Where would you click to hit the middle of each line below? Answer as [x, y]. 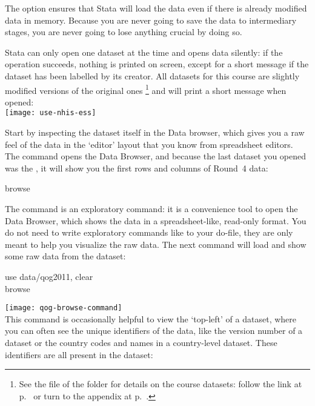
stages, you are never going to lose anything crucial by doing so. [124, 32]
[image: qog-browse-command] [64, 308]
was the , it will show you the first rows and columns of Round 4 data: [137, 168]
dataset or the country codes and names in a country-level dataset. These [141, 343]
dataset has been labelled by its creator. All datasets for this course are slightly [152, 75]
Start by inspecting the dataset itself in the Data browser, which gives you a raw [155, 132]
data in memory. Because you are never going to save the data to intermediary [151, 20]
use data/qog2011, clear [49, 276]
